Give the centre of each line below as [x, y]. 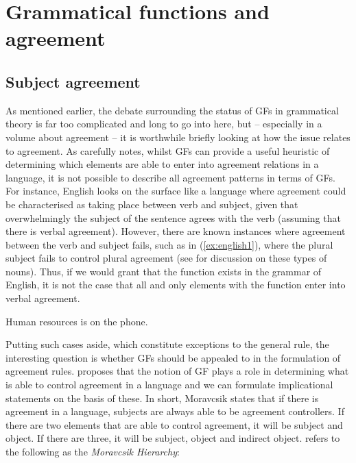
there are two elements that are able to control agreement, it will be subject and [174, 424]
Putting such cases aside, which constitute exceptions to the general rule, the [167, 344]
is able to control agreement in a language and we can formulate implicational [169, 385]
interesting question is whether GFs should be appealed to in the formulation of [173, 357]
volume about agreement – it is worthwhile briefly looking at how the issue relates [178, 137]
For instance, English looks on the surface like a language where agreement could [176, 191]
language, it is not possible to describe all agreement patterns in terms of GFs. [170, 177]
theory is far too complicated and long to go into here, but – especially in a [164, 124]
